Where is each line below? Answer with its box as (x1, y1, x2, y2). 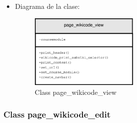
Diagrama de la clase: (15, 1, 80, 11)
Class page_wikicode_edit (3, 108, 111, 120)
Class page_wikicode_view (34, 87, 116, 97)
